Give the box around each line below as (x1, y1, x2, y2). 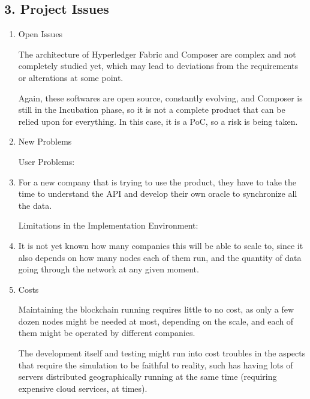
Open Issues (18, 28, 63, 40)
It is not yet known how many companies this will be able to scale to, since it (18, 239, 303, 251)
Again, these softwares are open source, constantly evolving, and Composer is (18, 91, 303, 104)
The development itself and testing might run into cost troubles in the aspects (18, 347, 306, 359)
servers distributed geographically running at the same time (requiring (18, 370, 277, 383)
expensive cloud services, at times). (18, 382, 148, 394)
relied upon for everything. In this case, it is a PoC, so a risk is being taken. (18, 115, 298, 127)
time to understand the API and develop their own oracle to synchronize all (18, 187, 297, 200)
